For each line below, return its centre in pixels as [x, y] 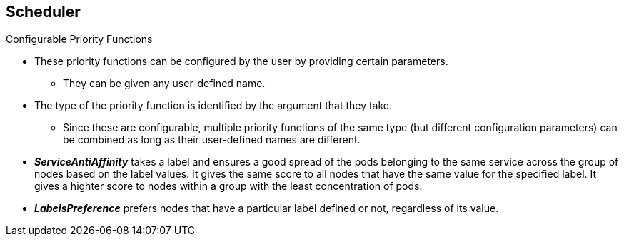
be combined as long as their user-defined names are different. [212, 140]
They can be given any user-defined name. [164, 84]
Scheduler [43, 12]
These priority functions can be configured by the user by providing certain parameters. [241, 61]
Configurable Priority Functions [79, 39]
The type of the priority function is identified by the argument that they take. [213, 106]
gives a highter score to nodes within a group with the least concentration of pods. [228, 186]
